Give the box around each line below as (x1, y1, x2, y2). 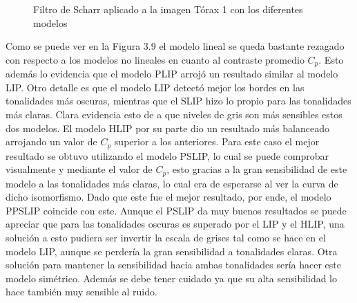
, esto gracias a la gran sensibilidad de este (166, 162, 347, 176)
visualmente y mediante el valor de (6, 162, 153, 176)
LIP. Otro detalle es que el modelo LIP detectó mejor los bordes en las (6, 80, 305, 94)
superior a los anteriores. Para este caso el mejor (114, 134, 320, 149)
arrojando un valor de (6, 134, 97, 149)
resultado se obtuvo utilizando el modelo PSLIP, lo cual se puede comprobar (6, 148, 329, 163)
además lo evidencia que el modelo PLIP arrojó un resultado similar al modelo (6, 66, 338, 81)
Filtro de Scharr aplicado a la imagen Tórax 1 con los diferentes (33, 2, 303, 16)
